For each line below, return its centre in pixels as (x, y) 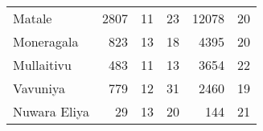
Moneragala (46, 41)
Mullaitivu (42, 65)
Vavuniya (39, 88)
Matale (33, 18)
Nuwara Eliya (51, 111)
